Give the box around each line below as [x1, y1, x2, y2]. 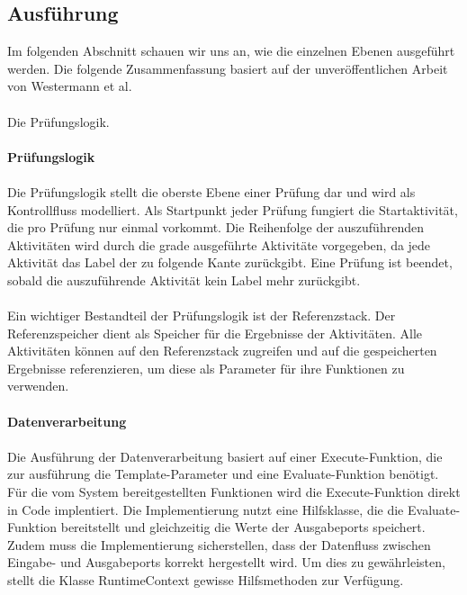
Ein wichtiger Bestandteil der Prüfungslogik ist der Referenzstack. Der [7, 306, 396, 325]
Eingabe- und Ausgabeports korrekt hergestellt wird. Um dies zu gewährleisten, [7, 553, 445, 572]
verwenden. [7, 376, 69, 395]
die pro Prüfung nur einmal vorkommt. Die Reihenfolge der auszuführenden [7, 218, 424, 237]
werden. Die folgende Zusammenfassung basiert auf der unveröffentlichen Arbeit [7, 59, 448, 77]
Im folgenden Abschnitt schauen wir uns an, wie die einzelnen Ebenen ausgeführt [7, 41, 455, 60]
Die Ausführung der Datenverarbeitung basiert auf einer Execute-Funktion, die [7, 446, 443, 465]
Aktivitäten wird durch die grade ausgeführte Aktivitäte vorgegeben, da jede [7, 235, 431, 254]
